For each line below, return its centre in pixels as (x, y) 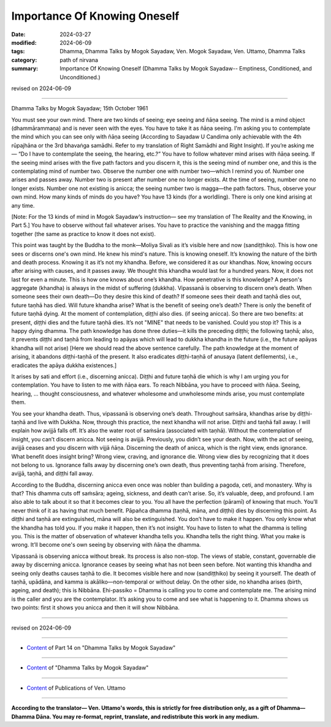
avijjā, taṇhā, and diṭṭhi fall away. (52, 474)
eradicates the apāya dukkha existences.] (64, 365)
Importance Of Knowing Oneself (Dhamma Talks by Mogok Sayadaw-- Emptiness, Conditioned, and (186, 69)
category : (24, 60)
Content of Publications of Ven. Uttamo (76, 688)
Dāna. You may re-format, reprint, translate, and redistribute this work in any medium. (148, 717)
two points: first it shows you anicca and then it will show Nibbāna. (96, 607)
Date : (18, 34)
